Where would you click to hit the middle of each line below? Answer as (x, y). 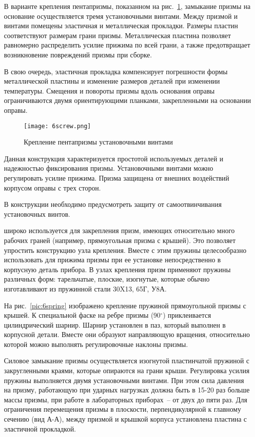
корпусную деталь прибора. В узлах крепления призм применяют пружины (117, 269)
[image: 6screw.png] (58, 126)
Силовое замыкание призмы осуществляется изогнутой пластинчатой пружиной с (127, 361)
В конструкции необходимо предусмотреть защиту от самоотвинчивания (113, 204)
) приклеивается (187, 315)
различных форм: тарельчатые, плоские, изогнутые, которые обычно (107, 279)
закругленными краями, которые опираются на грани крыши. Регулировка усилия (127, 370)
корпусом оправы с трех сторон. (52, 187)
